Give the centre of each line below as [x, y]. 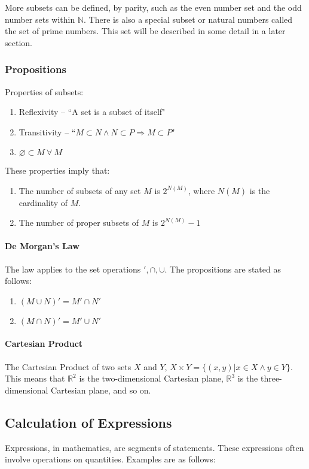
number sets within [40, 19]
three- [271, 378]
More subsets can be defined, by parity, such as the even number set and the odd [153, 7]
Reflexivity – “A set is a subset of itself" [92, 112]
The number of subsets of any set [80, 190]
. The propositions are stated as [223, 269]
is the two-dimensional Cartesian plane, [151, 378]
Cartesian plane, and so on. [101, 390]
